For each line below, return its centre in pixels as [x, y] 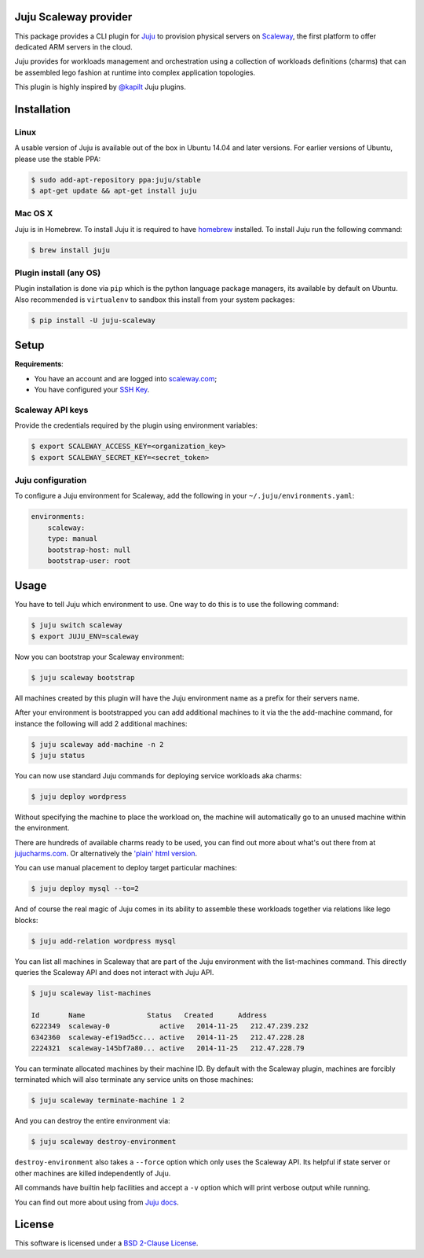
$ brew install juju [70, 250]
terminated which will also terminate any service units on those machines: [134, 1080]
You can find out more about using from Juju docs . [97, 1202]
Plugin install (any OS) [58, 273]
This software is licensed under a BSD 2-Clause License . [106, 1243]
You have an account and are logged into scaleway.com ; [126, 378]
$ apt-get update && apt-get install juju [114, 191]
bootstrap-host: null [89, 550]
